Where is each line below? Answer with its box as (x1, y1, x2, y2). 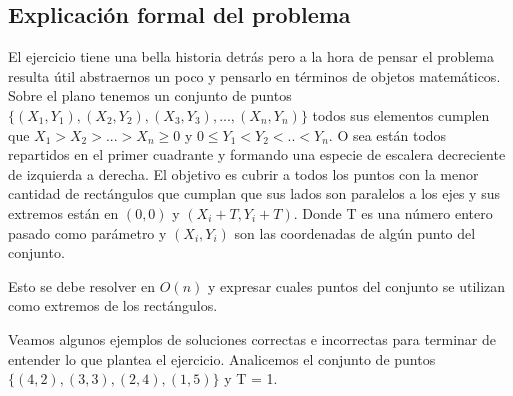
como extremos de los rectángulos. (8, 295, 218, 316)
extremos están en (8, 202, 119, 223)
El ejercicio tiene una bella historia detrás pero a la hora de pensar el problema (8, 46, 495, 67)
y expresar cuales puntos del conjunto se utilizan (207, 275, 506, 296)
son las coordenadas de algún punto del (234, 222, 476, 243)
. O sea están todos (328, 124, 447, 145)
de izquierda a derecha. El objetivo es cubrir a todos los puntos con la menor (8, 163, 479, 184)
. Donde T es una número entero (293, 202, 493, 223)
